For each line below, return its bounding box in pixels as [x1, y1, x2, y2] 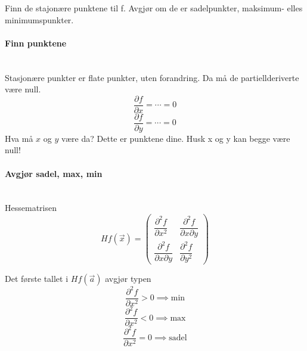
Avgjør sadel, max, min [5, 167, 103, 179]
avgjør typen [105, 272, 151, 285]
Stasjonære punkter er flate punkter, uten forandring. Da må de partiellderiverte [5, 71, 299, 83]
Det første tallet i [5, 272, 69, 285]
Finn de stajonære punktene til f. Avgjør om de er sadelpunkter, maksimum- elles [5, 2, 303, 14]
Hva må [5, 132, 33, 144]
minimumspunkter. [5, 13, 74, 26]
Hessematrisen [5, 201, 57, 214]
